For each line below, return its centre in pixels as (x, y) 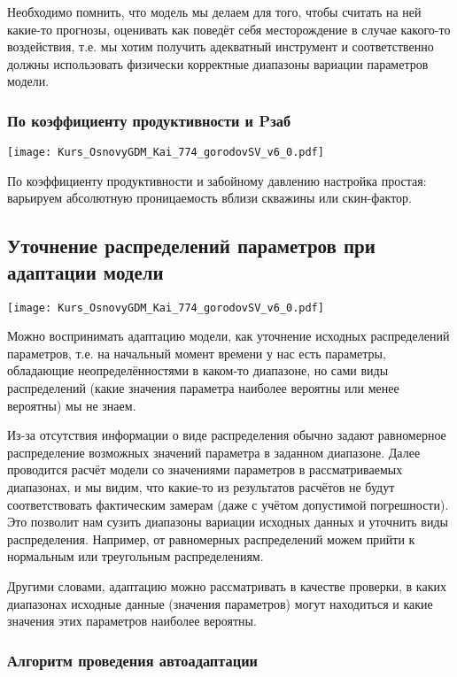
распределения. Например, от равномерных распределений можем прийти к (211, 539)
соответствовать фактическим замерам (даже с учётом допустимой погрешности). (228, 504)
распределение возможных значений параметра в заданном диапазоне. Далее (214, 452)
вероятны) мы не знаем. (72, 405)
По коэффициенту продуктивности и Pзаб (149, 120)
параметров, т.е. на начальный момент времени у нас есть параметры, (197, 353)
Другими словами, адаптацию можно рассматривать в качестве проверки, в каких (227, 586)
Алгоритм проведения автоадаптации (132, 660)
